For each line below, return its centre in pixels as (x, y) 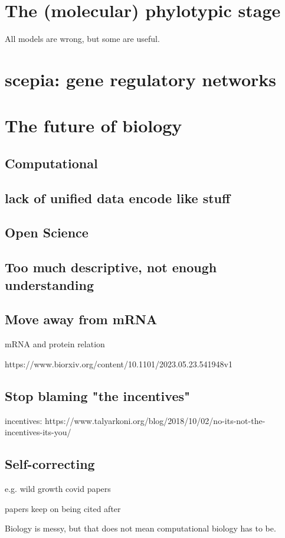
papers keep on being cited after (63, 508)
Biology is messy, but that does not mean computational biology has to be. (140, 528)
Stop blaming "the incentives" (98, 395)
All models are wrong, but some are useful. (82, 39)
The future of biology (94, 125)
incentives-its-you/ (38, 432)
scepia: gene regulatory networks (141, 79)
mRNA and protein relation (55, 344)
